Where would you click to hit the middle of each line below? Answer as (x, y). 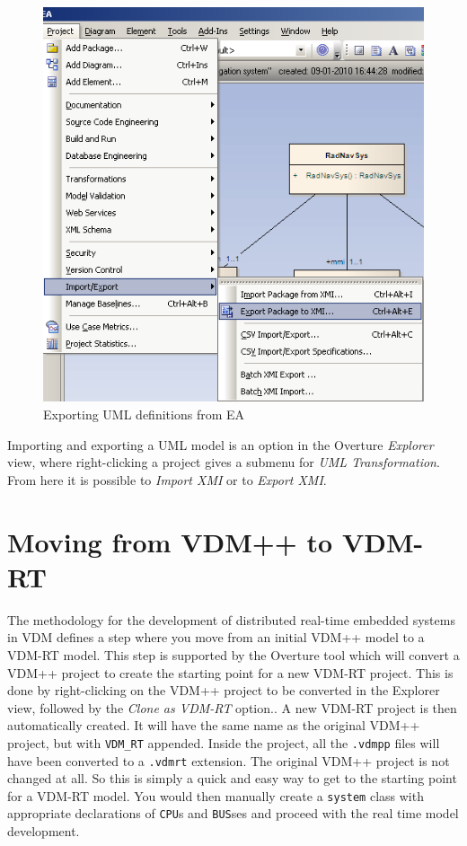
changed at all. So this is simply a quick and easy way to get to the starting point (232, 778)
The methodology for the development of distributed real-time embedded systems (231, 619)
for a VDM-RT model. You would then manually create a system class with (216, 795)
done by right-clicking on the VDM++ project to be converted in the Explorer (224, 690)
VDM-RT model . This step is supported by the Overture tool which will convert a (233, 654)
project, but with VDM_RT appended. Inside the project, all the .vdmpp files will (224, 742)
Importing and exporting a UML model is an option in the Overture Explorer (220, 444)
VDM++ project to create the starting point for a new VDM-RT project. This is (230, 672)
